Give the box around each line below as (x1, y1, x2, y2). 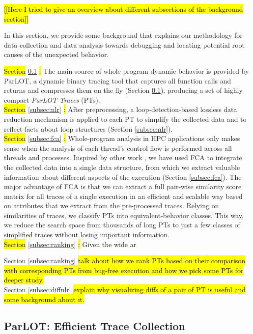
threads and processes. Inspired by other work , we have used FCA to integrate (4, 152, 242, 163)
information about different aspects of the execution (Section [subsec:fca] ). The (4, 171, 242, 182)
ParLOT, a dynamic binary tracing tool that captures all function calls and (4, 75, 231, 85)
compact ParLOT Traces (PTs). (4, 94, 100, 105)
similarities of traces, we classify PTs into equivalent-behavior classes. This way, (4, 210, 244, 220)
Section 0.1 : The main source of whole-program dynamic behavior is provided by (4, 65, 249, 76)
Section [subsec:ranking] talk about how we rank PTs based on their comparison (4, 255, 246, 266)
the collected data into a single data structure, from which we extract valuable (4, 162, 240, 172)
